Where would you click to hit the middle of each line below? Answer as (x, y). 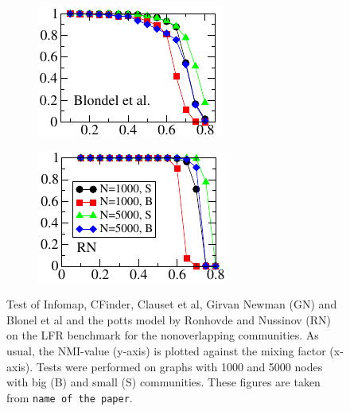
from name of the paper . (70, 397)
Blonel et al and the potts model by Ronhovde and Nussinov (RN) (169, 319)
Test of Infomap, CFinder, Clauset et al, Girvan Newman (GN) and (172, 304)
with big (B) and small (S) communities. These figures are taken (163, 382)
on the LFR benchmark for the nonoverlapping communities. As (163, 335)
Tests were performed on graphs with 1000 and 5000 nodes (179, 366)
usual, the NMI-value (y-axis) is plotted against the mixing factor (166, 350)
